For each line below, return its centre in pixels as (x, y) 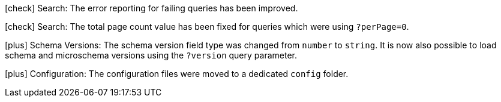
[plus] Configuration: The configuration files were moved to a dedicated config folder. (177, 74)
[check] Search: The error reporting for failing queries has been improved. (151, 8)
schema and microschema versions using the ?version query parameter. (151, 55)
